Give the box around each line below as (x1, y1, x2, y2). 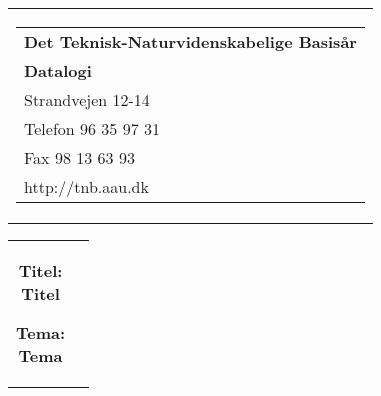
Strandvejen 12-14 (24, 88, 150, 111)
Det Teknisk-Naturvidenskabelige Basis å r (24, 30, 357, 53)
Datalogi (24, 59, 92, 82)
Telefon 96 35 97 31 (24, 117, 160, 140)
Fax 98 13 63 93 (24, 146, 135, 169)
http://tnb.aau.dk (24, 175, 149, 198)
